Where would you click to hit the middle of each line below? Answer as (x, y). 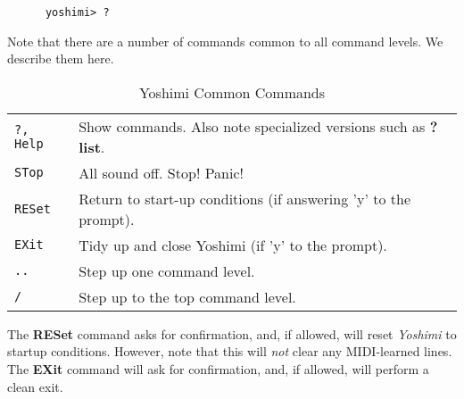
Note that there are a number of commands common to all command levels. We (225, 41)
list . (92, 146)
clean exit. (35, 386)
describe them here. (61, 58)
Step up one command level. (167, 270)
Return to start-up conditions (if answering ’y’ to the (244, 198)
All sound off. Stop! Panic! (162, 172)
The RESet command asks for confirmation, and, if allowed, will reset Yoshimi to (232, 333)
